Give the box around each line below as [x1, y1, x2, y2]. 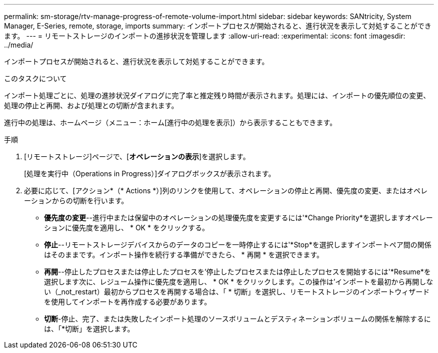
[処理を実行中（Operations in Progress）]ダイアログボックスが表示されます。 [24, 169, 275, 178]
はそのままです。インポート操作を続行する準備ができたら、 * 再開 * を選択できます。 [44, 250, 323, 259]
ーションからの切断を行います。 [24, 196, 128, 205]
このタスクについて [4, 74, 67, 83]
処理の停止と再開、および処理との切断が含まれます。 [4, 101, 178, 110]
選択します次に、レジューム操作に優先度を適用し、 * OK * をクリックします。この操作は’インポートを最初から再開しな [44, 277, 433, 286]
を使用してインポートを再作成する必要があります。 [44, 297, 211, 306]
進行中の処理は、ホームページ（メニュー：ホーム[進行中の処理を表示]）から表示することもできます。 [4, 118, 337, 127]
